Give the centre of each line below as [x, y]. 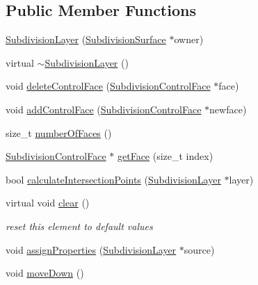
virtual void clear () [48, 203]
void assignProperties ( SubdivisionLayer [91, 249]
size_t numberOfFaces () [59, 132]
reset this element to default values [79, 226]
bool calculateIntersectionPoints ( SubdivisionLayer [113, 179]
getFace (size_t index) [165, 156]
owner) [189, 39]
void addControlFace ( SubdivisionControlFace [104, 109]
